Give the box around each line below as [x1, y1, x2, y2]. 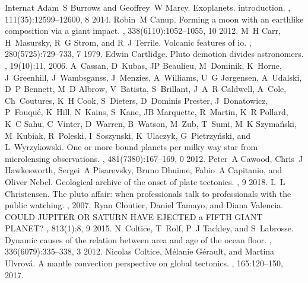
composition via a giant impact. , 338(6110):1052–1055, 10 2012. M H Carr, [5, 24, 281, 37]
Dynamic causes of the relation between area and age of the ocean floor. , [5, 233, 272, 246]
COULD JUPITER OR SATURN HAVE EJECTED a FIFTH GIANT [5, 210, 263, 222]
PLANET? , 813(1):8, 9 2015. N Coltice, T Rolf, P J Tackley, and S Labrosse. [5, 222, 294, 234]
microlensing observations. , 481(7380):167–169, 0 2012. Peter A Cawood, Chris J [5, 152, 303, 164]
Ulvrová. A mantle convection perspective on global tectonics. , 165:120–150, [5, 257, 283, 269]
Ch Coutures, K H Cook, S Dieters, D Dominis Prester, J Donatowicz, [5, 94, 268, 106]
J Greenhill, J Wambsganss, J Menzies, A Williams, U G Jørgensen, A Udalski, [5, 71, 302, 83]
